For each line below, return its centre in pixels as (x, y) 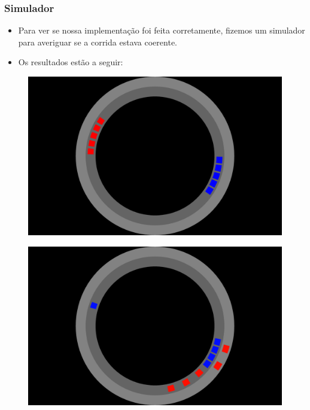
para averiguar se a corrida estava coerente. (98, 42)
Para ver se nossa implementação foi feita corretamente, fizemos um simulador (162, 30)
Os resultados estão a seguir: (71, 62)
